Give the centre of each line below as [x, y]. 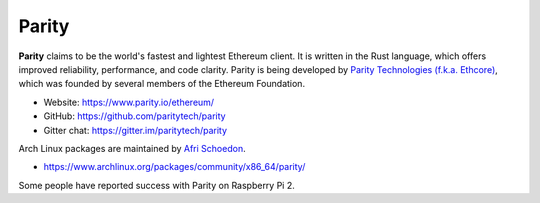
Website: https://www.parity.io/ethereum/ [129, 102]
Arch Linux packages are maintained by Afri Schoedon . [132, 148]
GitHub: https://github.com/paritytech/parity [134, 116]
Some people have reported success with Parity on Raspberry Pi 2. [156, 185]
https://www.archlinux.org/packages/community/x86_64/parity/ [174, 167]
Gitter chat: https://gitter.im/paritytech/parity [135, 130]
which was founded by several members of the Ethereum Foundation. [161, 84]
